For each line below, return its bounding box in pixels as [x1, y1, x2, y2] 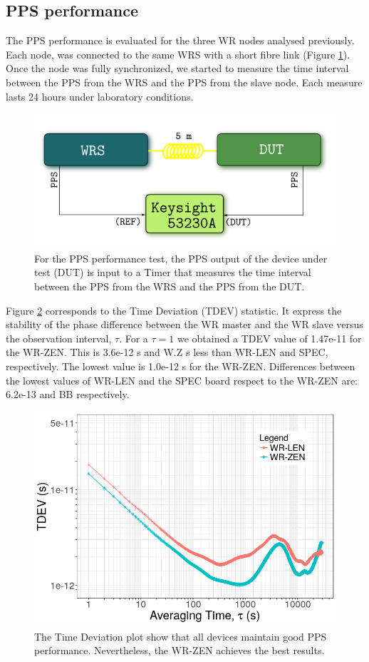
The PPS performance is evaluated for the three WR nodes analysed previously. [6, 33, 355, 48]
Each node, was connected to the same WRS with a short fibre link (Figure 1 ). [6, 46, 350, 61]
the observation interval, [6, 330, 112, 345]
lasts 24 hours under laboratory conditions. [6, 88, 194, 103]
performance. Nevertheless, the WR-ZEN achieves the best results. [34, 643, 325, 658]
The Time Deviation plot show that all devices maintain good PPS [34, 628, 327, 643]
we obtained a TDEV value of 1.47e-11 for [177, 330, 362, 345]
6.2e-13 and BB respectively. [6, 387, 130, 402]
